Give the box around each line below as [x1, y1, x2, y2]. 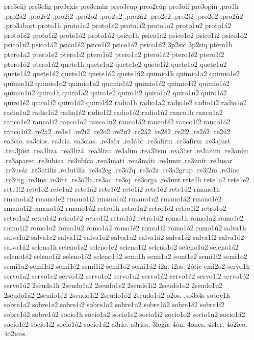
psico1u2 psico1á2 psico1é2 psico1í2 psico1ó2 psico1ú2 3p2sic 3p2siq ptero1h [4, 39, 233, 50]
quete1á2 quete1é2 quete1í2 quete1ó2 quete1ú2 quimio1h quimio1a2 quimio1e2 [4, 68, 240, 79]
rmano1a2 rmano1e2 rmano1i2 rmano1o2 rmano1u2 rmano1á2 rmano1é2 [4, 193, 222, 203]
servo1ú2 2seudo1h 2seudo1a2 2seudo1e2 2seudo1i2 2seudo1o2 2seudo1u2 [4, 280, 223, 290]
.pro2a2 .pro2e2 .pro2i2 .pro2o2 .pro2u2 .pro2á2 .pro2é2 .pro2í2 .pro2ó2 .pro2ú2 [4, 10, 243, 21]
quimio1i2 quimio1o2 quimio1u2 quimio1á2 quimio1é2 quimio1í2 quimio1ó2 [4, 78, 230, 88]
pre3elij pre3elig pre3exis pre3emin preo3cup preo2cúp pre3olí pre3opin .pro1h [4, 1, 239, 11]
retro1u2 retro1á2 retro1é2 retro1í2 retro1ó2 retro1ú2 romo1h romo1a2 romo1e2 [4, 213, 244, 223]
